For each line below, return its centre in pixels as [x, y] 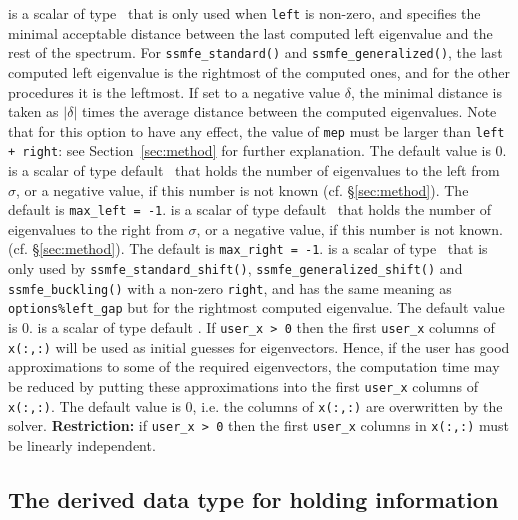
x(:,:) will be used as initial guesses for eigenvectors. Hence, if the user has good [259, 346]
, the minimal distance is [426, 91]
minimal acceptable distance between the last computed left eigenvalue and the [250, 32]
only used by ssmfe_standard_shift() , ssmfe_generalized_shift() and [235, 268]
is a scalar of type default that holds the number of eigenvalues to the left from [254, 170]
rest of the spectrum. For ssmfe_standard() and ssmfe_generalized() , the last [255, 52]
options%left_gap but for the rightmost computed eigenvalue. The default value [256, 307]
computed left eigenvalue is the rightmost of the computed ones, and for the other [259, 71]
